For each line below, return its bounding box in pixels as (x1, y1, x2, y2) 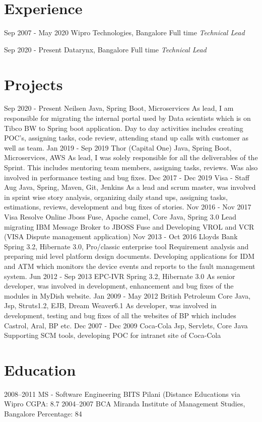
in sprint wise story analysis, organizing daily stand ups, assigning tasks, (4, 191, 228, 202)
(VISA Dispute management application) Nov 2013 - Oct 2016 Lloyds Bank (4, 231, 238, 242)
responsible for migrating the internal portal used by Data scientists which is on (4, 113, 251, 123)
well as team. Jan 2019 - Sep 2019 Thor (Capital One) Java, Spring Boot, (4, 142, 232, 153)
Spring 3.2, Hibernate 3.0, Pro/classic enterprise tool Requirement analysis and (4, 241, 249, 251)
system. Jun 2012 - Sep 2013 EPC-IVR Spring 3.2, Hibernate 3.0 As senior (4, 270, 235, 281)
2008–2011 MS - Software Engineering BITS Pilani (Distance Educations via (4, 388, 240, 399)
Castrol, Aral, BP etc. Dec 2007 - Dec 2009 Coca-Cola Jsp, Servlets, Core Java (4, 320, 248, 330)
